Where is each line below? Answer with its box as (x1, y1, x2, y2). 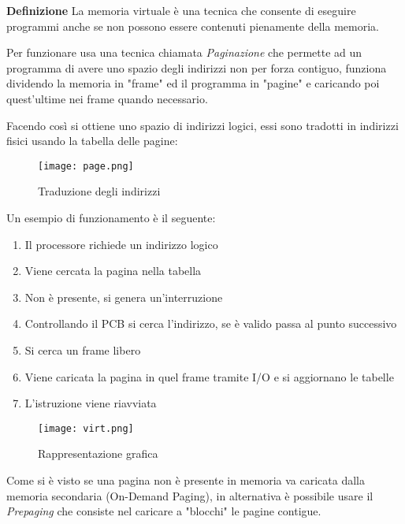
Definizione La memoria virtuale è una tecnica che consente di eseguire (6, 2, 356, 18)
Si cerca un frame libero (24, 341, 141, 358)
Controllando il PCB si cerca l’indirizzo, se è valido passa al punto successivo (24, 315, 397, 332)
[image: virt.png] (38, 422, 134, 434)
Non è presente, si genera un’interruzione (24, 288, 223, 305)
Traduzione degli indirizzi (38, 183, 161, 199)
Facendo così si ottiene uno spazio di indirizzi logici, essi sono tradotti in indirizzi (6, 117, 399, 133)
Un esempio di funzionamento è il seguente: (6, 210, 216, 225)
